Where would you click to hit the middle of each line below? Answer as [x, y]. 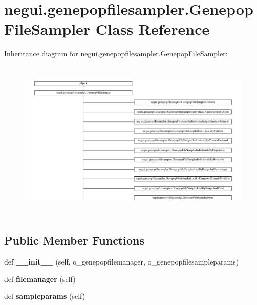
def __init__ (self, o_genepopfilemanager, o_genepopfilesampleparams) [122, 262]
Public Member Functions [74, 240]
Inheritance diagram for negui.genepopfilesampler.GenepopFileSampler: [116, 54]
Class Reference [153, 29]
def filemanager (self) [40, 279]
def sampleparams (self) [45, 296]
